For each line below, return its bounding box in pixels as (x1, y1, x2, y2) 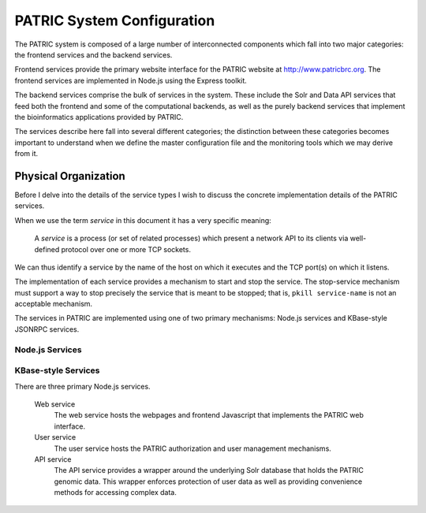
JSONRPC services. (14, 324, 80, 334)
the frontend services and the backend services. (14, 50, 173, 59)
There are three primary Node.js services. (14, 381, 151, 391)
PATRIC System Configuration (14, 12, 215, 29)
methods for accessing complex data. (54, 488, 177, 497)
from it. (14, 149, 39, 158)
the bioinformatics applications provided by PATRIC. (14, 112, 184, 121)
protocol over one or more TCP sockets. (61, 244, 191, 254)
